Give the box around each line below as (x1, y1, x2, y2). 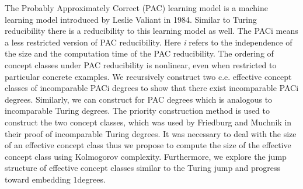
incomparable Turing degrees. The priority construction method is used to (5, 104, 270, 117)
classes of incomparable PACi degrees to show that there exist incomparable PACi (5, 82, 299, 94)
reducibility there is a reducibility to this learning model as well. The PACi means (5, 24, 298, 37)
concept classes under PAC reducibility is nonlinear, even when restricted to (5, 58, 277, 71)
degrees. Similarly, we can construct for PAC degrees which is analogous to (5, 93, 273, 105)
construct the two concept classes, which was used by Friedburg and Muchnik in (5, 116, 292, 128)
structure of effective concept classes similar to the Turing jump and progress (5, 162, 281, 174)
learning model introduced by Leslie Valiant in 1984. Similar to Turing (5, 13, 257, 25)
